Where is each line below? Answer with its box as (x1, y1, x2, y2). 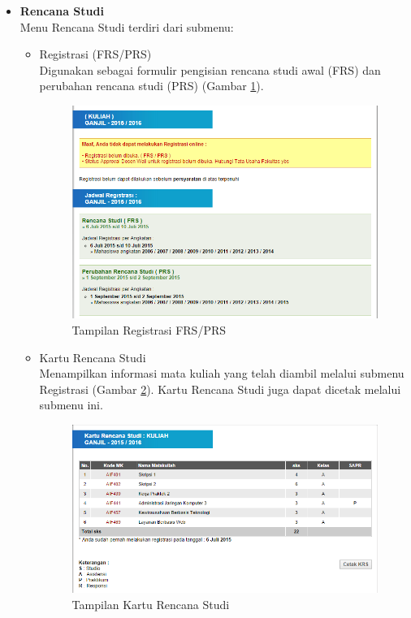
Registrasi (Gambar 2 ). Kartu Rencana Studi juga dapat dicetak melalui (39, 380, 401, 397)
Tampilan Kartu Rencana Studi (71, 596, 230, 613)
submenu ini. (39, 396, 103, 413)
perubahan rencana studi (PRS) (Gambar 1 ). (39, 77, 264, 94)
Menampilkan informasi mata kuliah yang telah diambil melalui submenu (39, 365, 405, 382)
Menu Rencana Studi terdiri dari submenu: (19, 18, 234, 35)
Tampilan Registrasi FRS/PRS (71, 321, 226, 338)
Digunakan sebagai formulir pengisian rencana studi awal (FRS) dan (39, 61, 381, 78)
